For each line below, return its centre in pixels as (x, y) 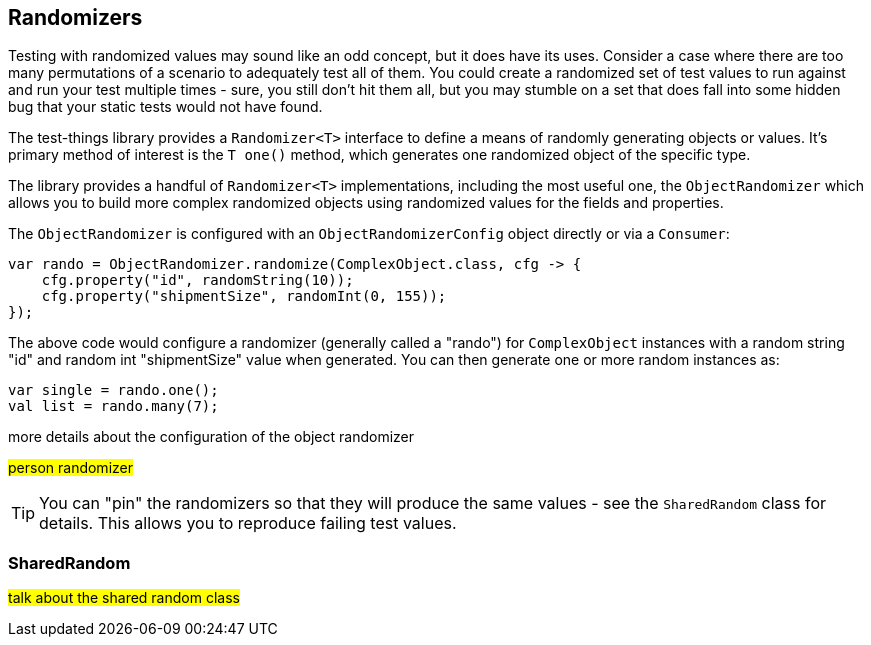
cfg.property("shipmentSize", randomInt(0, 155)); (244, 296)
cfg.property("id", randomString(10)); (197, 280)
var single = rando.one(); (113, 390)
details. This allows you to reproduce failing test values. (248, 523)
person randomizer (70, 468)
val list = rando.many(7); (113, 406)
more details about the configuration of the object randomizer (211, 437)
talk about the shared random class (124, 598)
